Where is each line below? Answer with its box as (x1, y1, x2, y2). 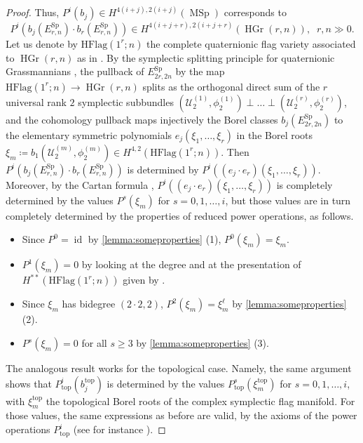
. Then (221, 144, 249, 159)
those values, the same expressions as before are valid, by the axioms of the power (6, 408, 357, 423)
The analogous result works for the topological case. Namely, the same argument (6, 361, 352, 376)
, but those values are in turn (225, 192, 351, 207)
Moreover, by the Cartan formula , (6, 177, 154, 192)
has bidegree (62, 296, 116, 311)
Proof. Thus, (6, 5, 60, 20)
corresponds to (224, 5, 287, 20)
